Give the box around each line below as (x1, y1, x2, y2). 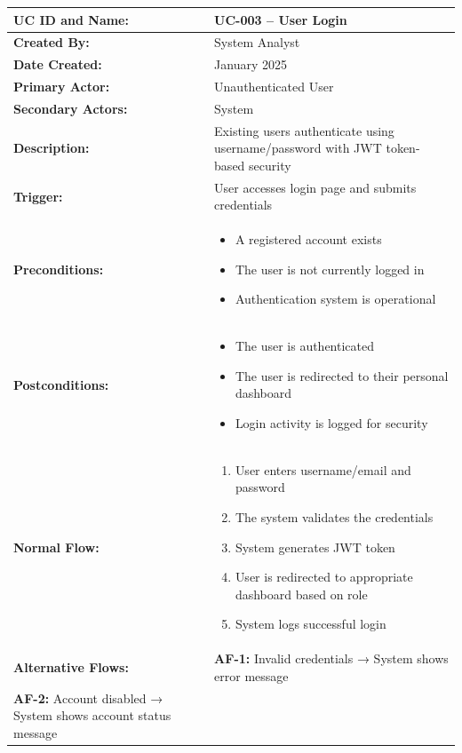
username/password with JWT (214, 139, 382, 157)
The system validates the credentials (235, 508, 434, 527)
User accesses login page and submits (214, 178, 417, 196)
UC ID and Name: (13, 10, 129, 28)
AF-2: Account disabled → (13, 688, 163, 707)
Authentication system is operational (235, 289, 436, 308)
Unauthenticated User (214, 77, 334, 96)
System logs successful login (235, 614, 386, 633)
